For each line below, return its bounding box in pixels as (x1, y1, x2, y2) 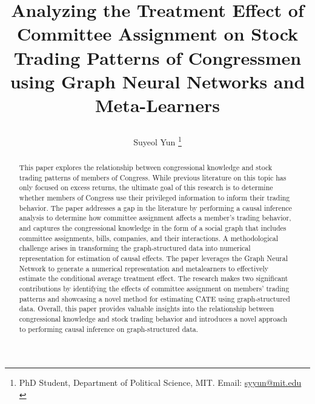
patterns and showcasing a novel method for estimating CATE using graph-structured (19, 293, 290, 303)
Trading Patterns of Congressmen (13, 45, 302, 70)
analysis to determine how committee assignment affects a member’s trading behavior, (19, 213, 291, 223)
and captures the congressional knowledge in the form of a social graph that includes (19, 223, 287, 233)
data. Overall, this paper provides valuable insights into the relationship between (19, 303, 274, 314)
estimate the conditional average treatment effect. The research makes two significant (19, 273, 288, 283)
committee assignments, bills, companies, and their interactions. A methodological (19, 233, 278, 243)
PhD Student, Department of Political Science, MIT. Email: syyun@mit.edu (19, 376, 302, 389)
